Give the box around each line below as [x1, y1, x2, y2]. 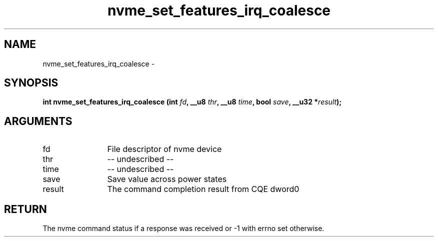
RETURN [4, 202, 47, 215]
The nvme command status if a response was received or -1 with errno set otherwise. [42, 224, 324, 233]
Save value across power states [107, 174, 227, 184]
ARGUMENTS [4, 114, 72, 127]
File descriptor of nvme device [107, 144, 222, 154]
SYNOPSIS [4, 76, 58, 89]
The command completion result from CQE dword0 [107, 184, 299, 194]
